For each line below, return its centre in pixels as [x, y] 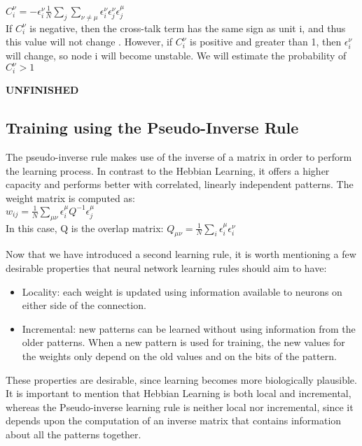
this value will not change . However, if [89, 42]
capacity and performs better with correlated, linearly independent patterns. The [180, 184]
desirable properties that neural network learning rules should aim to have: [166, 268]
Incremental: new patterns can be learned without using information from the [189, 328]
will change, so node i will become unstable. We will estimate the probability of [176, 56]
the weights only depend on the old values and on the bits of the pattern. [179, 356]
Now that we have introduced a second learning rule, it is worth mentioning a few [181, 254]
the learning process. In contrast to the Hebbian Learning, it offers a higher [168, 170]
